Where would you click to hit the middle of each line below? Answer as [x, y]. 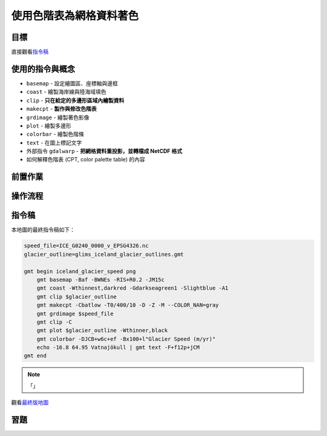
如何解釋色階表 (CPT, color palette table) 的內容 [86, 160]
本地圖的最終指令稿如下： [43, 230]
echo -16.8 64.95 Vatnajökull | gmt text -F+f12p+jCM [118, 347]
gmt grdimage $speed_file [75, 314]
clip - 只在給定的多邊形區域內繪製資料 [75, 100]
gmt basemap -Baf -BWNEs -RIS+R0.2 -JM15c [101, 279]
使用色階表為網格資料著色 [75, 16]
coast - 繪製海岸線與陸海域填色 [66, 92]
